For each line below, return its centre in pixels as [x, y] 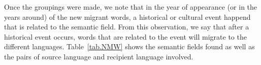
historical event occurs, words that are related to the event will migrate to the [125, 36]
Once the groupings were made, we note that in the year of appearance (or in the [131, 7]
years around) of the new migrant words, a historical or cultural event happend [127, 17]
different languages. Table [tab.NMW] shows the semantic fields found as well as [129, 46]
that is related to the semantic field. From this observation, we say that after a [127, 27]
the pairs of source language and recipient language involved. [99, 56]
